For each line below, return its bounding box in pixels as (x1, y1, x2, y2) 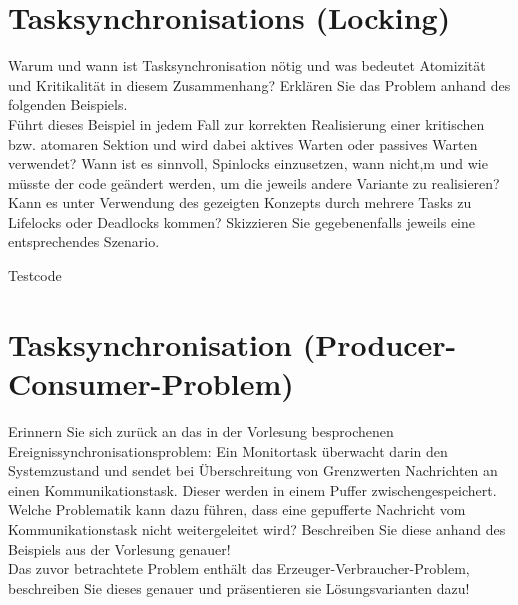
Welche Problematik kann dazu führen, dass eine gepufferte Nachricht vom (8, 499, 466, 520)
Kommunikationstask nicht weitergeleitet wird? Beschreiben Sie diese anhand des (8, 518, 506, 539)
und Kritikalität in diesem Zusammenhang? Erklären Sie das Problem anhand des (8, 74, 511, 95)
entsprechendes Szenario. (8, 231, 160, 252)
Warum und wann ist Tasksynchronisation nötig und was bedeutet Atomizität (8, 55, 486, 76)
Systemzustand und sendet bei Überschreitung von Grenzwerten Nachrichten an (8, 460, 498, 481)
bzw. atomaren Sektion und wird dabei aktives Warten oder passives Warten (8, 133, 478, 154)
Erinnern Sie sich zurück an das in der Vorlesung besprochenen (8, 420, 394, 441)
